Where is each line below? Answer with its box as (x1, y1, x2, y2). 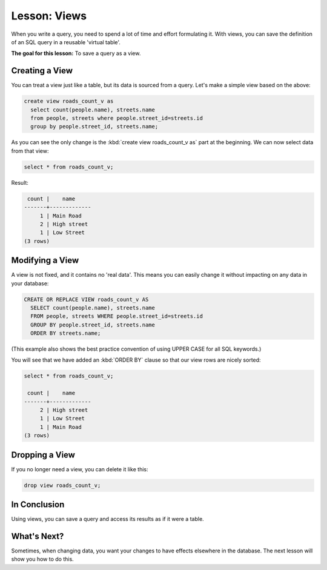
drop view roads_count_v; (24, 482, 101, 489)
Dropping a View (11, 449, 76, 460)
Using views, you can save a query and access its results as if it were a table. (11, 515, 204, 523)
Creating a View (11, 65, 73, 76)
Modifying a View (11, 255, 79, 266)
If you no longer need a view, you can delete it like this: (11, 465, 148, 472)
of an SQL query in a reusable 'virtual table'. (11, 38, 121, 45)
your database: (11, 279, 49, 287)
